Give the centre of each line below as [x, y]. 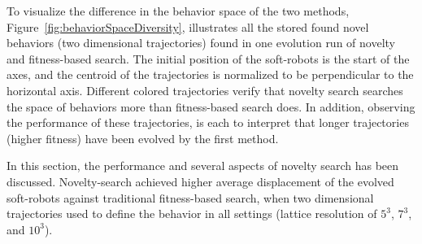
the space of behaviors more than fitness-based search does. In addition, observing [211, 106]
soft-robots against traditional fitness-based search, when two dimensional [190, 197]
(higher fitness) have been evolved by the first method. [143, 138]
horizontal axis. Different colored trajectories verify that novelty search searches [205, 90]
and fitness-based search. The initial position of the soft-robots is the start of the [208, 58]
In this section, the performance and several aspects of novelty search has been [203, 166]
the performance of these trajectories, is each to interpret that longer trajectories [208, 122]
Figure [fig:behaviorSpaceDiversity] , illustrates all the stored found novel [188, 26]
